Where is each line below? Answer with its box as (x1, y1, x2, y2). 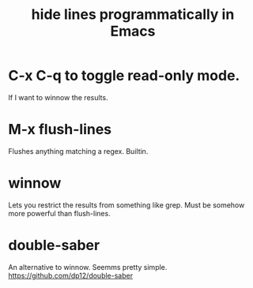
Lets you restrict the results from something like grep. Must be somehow (8, 200, 245, 210)
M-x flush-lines (8, 121, 112, 139)
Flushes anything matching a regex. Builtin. (8, 146, 149, 155)
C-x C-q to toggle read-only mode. (8, 67, 240, 84)
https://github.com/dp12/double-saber (8, 271, 133, 280)
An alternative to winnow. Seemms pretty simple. (8, 262, 168, 271)
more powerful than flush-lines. (8, 208, 111, 218)
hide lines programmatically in (31, 6, 235, 24)
